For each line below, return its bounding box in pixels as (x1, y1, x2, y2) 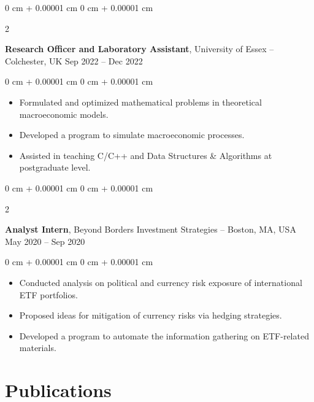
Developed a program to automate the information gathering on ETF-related (19, 329, 309, 342)
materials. (19, 341, 56, 354)
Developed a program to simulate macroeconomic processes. (19, 128, 245, 141)
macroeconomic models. (19, 107, 109, 120)
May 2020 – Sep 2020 (5, 234, 85, 247)
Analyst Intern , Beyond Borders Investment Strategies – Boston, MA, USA (5, 223, 296, 236)
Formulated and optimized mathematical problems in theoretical (19, 95, 262, 108)
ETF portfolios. (19, 288, 78, 301)
